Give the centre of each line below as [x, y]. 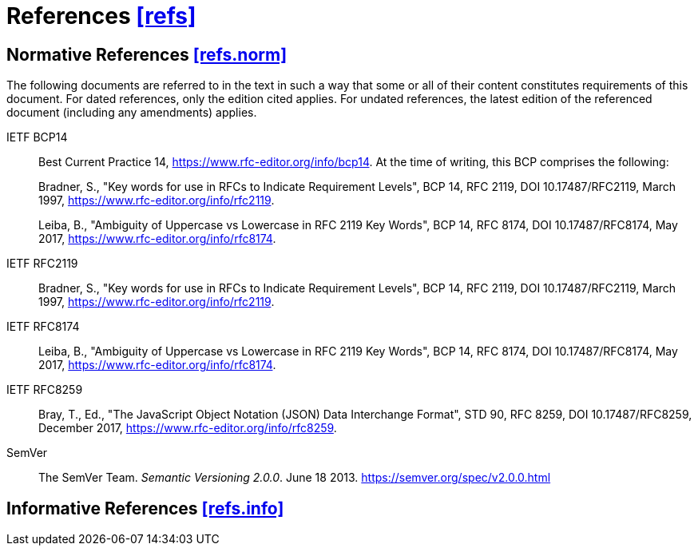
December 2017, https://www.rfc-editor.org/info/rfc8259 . [188, 428]
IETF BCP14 [37, 137]
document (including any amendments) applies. [132, 113]
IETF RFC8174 [43, 327]
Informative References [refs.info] [145, 508]
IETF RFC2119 [42, 264]
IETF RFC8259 [45, 390]
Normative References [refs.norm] [147, 54]
